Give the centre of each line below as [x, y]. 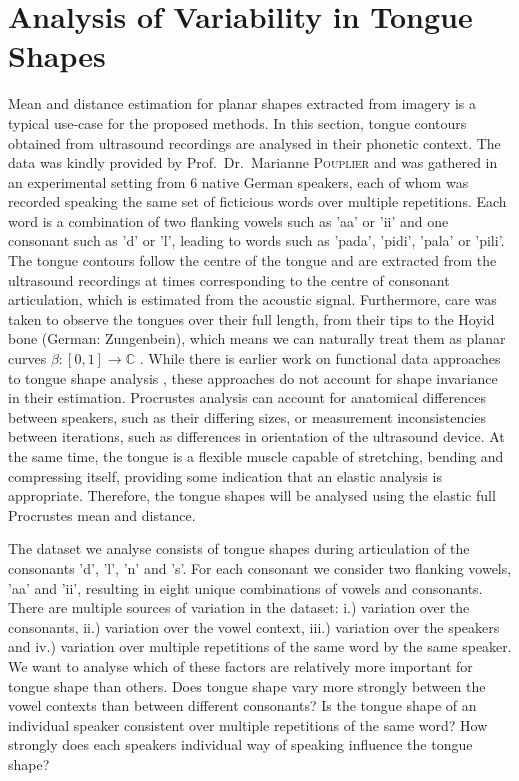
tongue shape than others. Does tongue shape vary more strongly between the [247, 685]
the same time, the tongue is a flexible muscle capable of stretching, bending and [256, 456]
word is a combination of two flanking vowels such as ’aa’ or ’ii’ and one [228, 220]
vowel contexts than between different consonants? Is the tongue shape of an [242, 705]
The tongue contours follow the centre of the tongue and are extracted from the [252, 260]
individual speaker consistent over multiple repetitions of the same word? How [248, 724]
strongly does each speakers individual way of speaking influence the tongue [240, 744]
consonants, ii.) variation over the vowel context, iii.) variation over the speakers [254, 626]
